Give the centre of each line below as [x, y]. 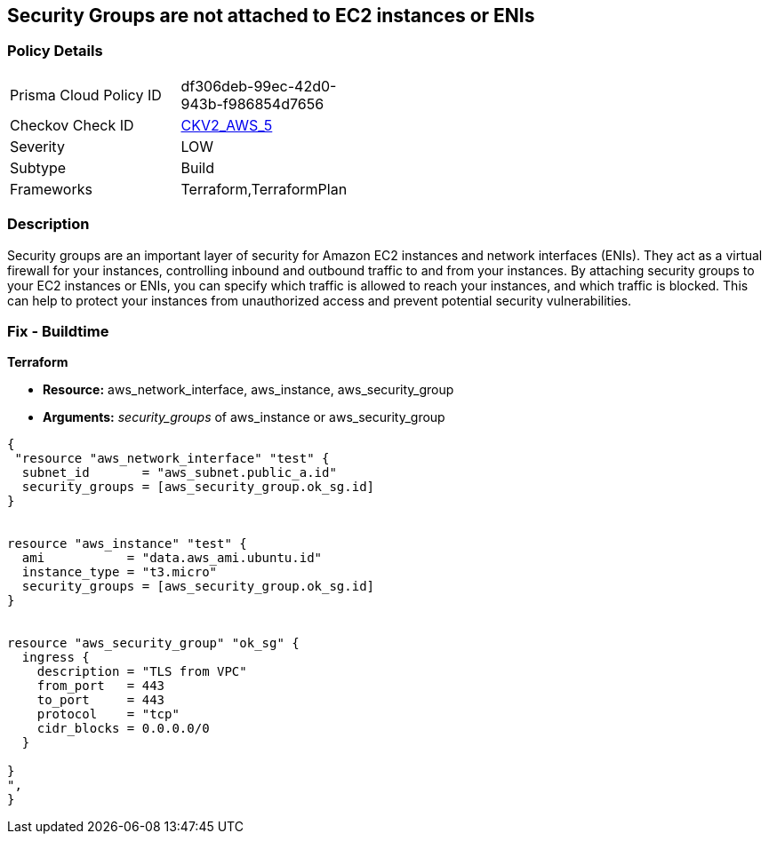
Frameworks [51, 189]
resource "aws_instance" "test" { [127, 544]
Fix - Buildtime [58, 331]
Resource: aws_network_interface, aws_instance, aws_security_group [248, 390]
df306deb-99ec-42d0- [259, 86]
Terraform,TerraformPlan [264, 189]
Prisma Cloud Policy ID [86, 95]
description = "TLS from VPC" [142, 672]
